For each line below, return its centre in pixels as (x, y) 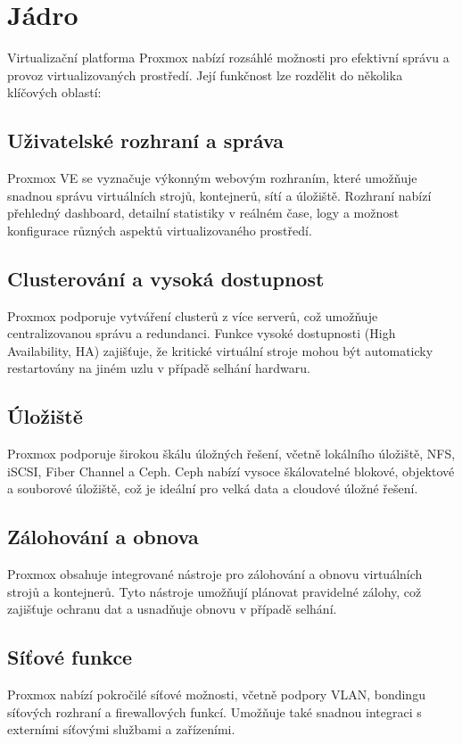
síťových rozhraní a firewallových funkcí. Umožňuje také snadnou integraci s (214, 711)
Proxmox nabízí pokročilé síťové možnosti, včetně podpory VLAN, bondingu (216, 694)
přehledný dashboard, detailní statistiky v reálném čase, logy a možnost (203, 213)
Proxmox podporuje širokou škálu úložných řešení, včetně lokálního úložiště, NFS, (231, 454)
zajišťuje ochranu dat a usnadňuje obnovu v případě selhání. (172, 609)
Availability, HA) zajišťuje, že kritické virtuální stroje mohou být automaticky (220, 350)
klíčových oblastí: (54, 92)
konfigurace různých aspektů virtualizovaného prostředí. (160, 230)
